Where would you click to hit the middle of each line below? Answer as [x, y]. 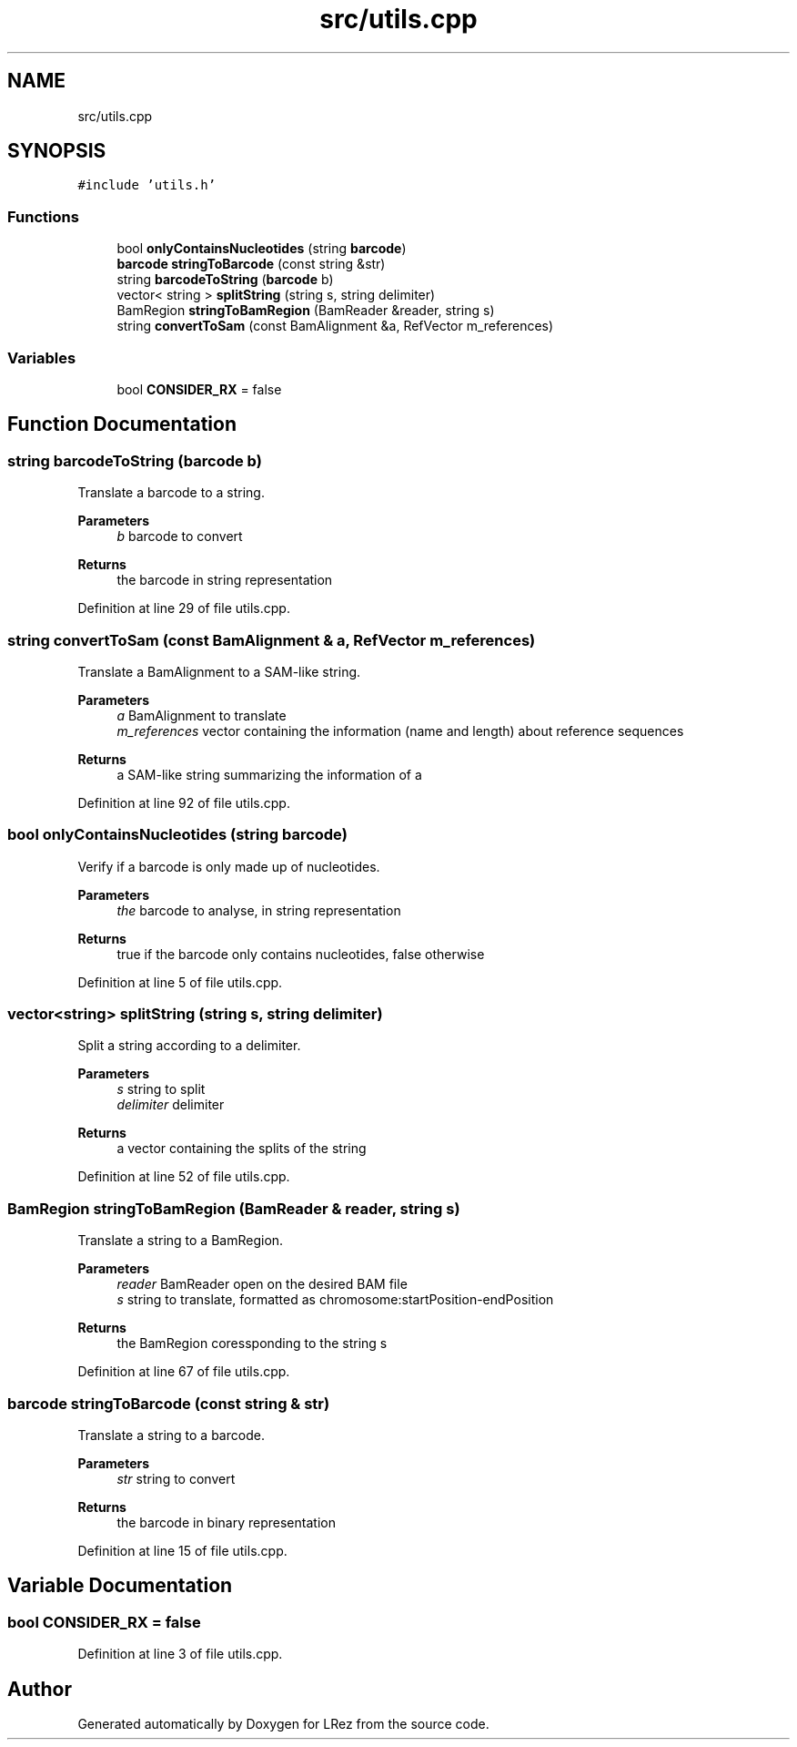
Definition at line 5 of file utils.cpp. [180, 982]
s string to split [161, 1089]
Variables [42, 358]
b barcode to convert [180, 536]
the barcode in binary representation [226, 1522]
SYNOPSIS [57, 151]
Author [40, 1689]
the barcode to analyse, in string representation [259, 910]
